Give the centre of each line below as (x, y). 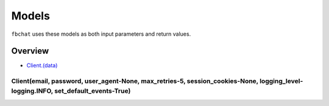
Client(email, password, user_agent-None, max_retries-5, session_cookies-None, (135, 81)
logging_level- (281, 81)
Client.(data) (42, 65)
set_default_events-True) (92, 91)
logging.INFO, (32, 91)
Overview (30, 51)
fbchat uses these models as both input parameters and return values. (101, 34)
